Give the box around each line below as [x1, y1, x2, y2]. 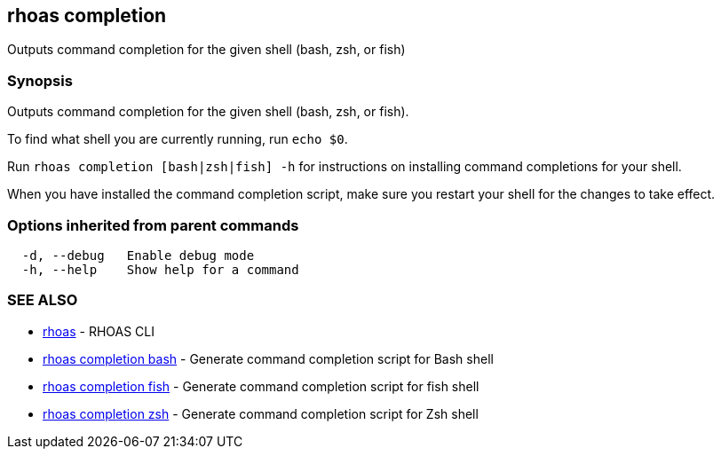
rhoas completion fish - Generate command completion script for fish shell [43, 378, 479, 394]
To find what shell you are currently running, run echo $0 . [7, 131, 348, 147]
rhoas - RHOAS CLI [43, 323, 154, 339]
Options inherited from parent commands [7, 216, 299, 234]
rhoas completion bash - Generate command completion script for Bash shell [43, 350, 494, 366]
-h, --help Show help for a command [21, 262, 299, 277]
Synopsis [7, 71, 73, 90]
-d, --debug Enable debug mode [21, 248, 255, 263]
